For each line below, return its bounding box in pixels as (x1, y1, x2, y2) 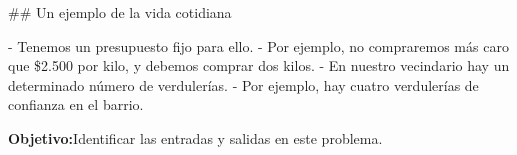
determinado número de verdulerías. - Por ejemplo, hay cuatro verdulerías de (8, 74, 479, 95)
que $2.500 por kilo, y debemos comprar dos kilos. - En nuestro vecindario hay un (8, 55, 510, 76)
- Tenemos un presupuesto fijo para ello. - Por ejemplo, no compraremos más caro (8, 35, 509, 56)
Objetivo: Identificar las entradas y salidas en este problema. (8, 127, 383, 148)
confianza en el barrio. (8, 94, 144, 115)
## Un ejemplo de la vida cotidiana (8, 2, 232, 22)
